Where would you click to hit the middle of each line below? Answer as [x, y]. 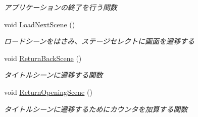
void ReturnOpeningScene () [48, 92]
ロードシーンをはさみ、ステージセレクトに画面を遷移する [100, 41]
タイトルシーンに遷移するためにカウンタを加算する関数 [96, 109]
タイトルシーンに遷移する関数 [54, 75]
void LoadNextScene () [40, 24]
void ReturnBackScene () [43, 58]
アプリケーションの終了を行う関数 [61, 7]
